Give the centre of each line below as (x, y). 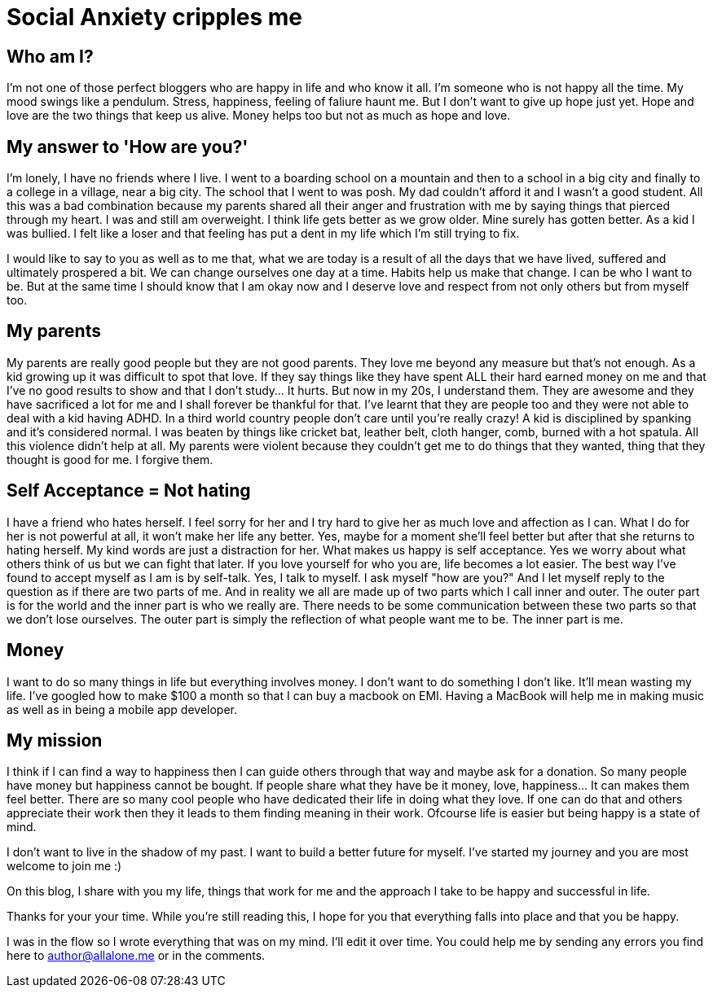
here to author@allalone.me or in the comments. (136, 956)
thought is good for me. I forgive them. (110, 459)
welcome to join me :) (64, 866)
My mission (55, 740)
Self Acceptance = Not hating (129, 491)
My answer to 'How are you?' (128, 147)
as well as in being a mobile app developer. (122, 709)
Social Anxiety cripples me (154, 17)
